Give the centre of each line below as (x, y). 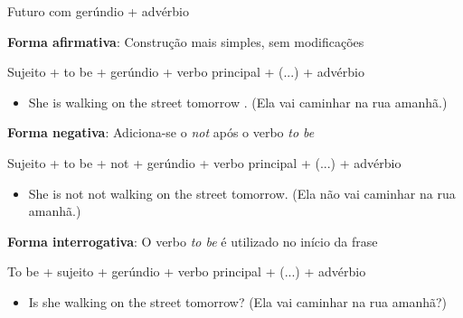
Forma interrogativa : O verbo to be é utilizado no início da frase (193, 241)
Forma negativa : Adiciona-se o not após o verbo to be (161, 132)
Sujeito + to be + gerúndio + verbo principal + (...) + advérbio (186, 72)
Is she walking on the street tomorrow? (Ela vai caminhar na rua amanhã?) (238, 301)
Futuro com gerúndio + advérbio (99, 11)
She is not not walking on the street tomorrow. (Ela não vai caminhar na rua (242, 193)
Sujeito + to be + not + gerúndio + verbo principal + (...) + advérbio (204, 162)
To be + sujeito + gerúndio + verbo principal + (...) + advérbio (187, 271)
